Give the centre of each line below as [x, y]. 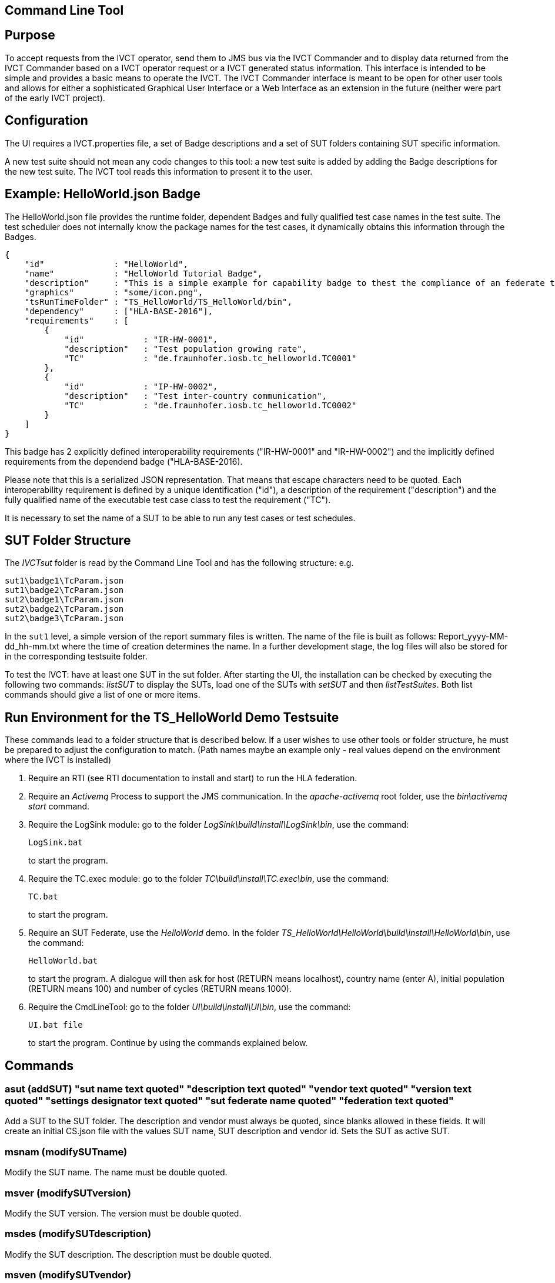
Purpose [30, 35]
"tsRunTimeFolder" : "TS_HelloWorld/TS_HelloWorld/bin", [158, 301]
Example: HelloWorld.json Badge [103, 194]
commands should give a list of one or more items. [103, 695]
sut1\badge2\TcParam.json [64, 590]
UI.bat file [56, 1025]
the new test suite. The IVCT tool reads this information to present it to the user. [159, 171]
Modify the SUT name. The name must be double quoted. [116, 1172]
